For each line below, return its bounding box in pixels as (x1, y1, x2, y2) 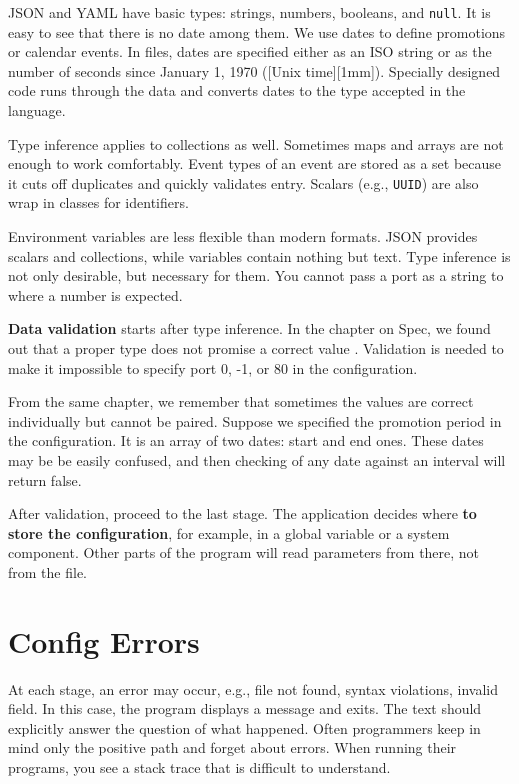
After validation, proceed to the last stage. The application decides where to (8, 503, 477, 524)
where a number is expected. (8, 284, 183, 305)
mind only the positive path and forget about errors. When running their (8, 737, 457, 758)
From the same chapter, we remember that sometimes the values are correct (8, 391, 474, 412)
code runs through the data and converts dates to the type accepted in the (8, 80, 466, 101)
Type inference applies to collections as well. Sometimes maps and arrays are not (8, 133, 504, 154)
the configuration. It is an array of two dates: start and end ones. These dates (8, 430, 484, 451)
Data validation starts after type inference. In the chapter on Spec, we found (8, 318, 491, 339)
